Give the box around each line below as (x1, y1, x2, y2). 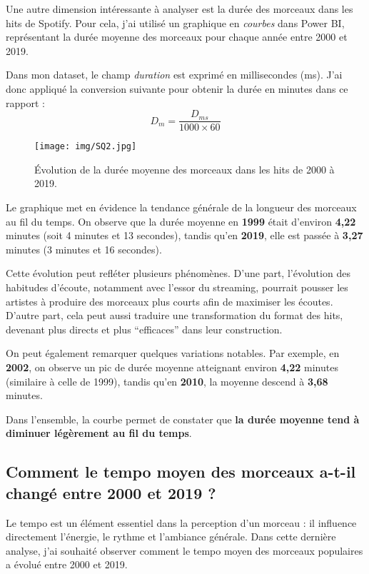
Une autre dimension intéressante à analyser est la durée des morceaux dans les (6, 1, 353, 16)
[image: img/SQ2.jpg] (34, 141, 137, 152)
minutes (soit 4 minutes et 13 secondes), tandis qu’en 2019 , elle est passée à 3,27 (6, 228, 363, 243)
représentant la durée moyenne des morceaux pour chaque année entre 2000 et (6, 29, 348, 44)
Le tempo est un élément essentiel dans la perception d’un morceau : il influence (6, 515, 357, 530)
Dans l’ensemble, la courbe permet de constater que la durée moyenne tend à (6, 411, 360, 426)
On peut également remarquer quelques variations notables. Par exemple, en (6, 346, 340, 361)
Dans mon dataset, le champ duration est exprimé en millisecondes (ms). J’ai (6, 67, 343, 82)
